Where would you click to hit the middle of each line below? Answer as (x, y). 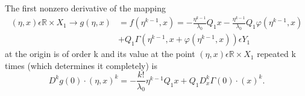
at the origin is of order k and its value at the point (100, 54)
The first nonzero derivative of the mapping (85, 8)
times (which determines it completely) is (81, 65)
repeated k (276, 54)
